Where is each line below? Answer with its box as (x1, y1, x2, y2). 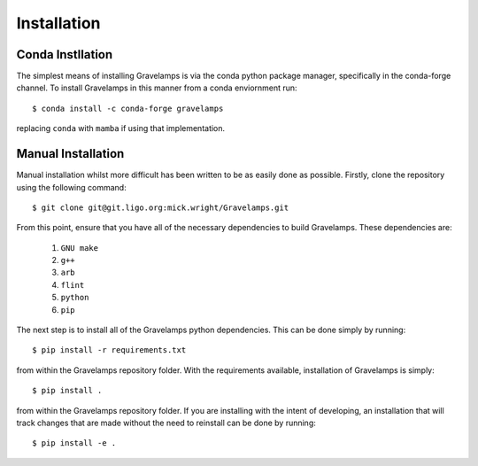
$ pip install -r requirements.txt (32, 346, 187, 355)
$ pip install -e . (32, 439, 117, 448)
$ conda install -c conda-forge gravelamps (32, 103, 224, 113)
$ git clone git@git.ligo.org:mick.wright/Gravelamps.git (32, 202, 289, 213)
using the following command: (16, 182, 127, 192)
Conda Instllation (16, 47, 113, 62)
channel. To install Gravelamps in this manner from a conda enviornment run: (16, 82, 297, 93)
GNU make (60, 243, 99, 252)
